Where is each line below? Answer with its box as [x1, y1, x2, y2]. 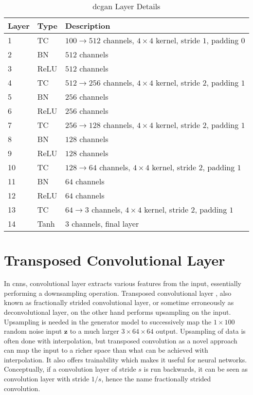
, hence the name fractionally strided [101, 374, 211, 384]
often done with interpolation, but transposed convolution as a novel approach [4, 335, 237, 345]
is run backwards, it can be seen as [144, 364, 248, 374]
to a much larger [70, 326, 119, 336]
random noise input [4, 326, 62, 336]
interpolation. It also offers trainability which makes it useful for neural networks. [4, 354, 247, 364]
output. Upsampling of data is [156, 326, 246, 336]
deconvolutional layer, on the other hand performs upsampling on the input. [4, 306, 231, 317]
